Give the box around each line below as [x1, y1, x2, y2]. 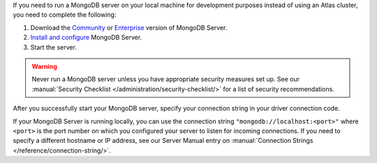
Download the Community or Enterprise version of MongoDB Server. [30, 23, 228, 31]
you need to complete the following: [13, 10, 117, 19]
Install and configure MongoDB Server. [30, 33, 142, 42]
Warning [31, 62, 57, 70]
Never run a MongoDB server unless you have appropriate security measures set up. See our [31, 75, 300, 84]
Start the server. [30, 42, 77, 52]
